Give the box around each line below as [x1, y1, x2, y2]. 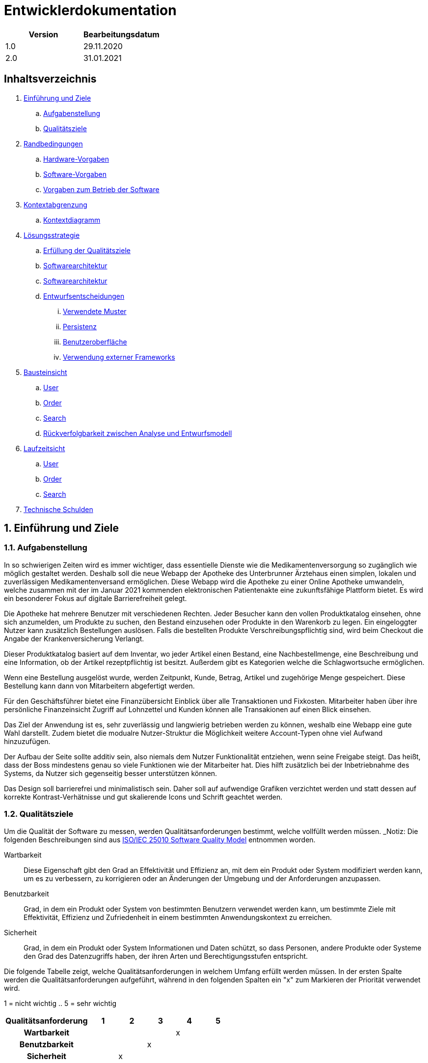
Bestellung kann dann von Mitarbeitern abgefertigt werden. [4, 681, 195, 690]
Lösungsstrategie [24, 230, 80, 239]
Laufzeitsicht [24, 444, 65, 453]
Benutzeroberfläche [63, 337, 127, 346]
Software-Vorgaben [43, 170, 107, 178]
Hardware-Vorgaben [43, 154, 109, 163]
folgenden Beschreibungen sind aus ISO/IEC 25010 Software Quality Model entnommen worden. [4, 835, 316, 844]
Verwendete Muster [63, 307, 127, 316]
